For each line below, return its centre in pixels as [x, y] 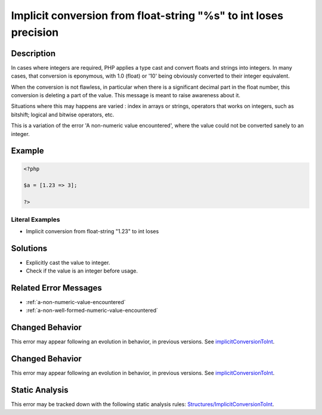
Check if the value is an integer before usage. [82, 271]
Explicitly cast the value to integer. [68, 262]
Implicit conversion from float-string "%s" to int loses [147, 16]
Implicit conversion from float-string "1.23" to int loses [92, 231]
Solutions [29, 248]
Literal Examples [35, 219]
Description [33, 53]
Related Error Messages [57, 288]
